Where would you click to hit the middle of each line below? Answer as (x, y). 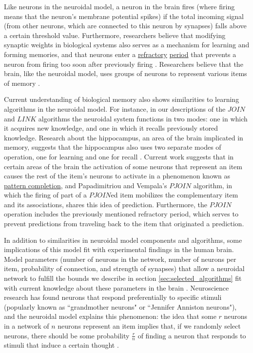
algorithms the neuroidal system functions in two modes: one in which (143, 118)
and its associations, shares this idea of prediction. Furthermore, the (106, 204)
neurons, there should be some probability (67, 335)
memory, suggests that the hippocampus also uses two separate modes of (113, 147)
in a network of (27, 326)
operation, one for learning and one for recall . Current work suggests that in (119, 156)
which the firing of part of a (46, 195)
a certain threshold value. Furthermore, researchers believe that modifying (115, 35)
